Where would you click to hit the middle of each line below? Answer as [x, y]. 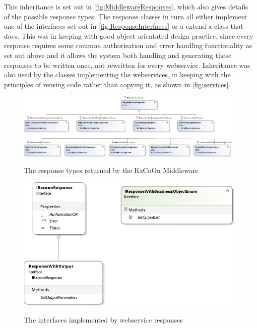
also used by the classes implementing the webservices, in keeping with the [117, 75]
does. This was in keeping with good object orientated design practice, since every [129, 35]
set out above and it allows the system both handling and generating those [118, 55]
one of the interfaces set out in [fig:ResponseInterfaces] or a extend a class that [124, 26]
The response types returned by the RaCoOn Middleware [111, 170]
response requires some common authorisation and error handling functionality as [128, 45]
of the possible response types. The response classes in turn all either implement [126, 16]
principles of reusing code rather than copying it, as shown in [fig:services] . [117, 84]
